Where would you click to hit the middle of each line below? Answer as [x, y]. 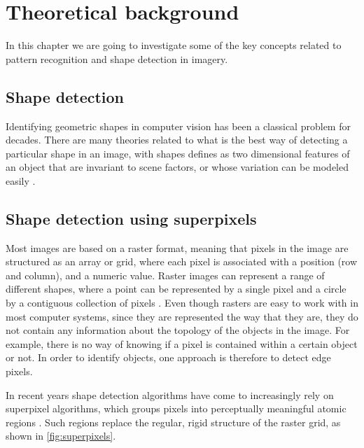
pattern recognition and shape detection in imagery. [117, 58]
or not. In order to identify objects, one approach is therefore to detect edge [168, 357]
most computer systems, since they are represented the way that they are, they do [182, 316]
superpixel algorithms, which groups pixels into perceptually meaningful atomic [176, 408]
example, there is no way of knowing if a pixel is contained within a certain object [182, 343]
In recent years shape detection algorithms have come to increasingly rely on [170, 394]
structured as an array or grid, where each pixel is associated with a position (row [182, 261]
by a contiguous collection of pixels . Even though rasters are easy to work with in [182, 303]
